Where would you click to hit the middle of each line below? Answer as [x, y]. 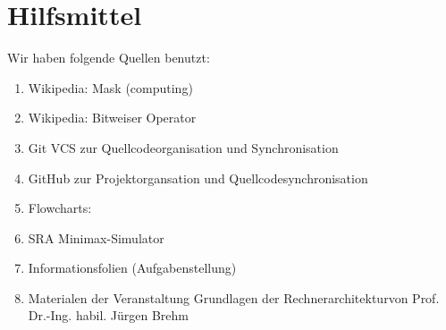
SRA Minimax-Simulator [96, 237]
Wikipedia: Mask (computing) [110, 87]
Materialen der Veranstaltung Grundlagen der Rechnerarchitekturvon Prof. [234, 297]
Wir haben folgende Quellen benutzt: [109, 58]
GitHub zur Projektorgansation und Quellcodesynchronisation [198, 178]
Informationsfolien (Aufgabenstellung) [132, 268]
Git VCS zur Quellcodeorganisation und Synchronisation [183, 147]
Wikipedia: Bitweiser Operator [112, 118]
